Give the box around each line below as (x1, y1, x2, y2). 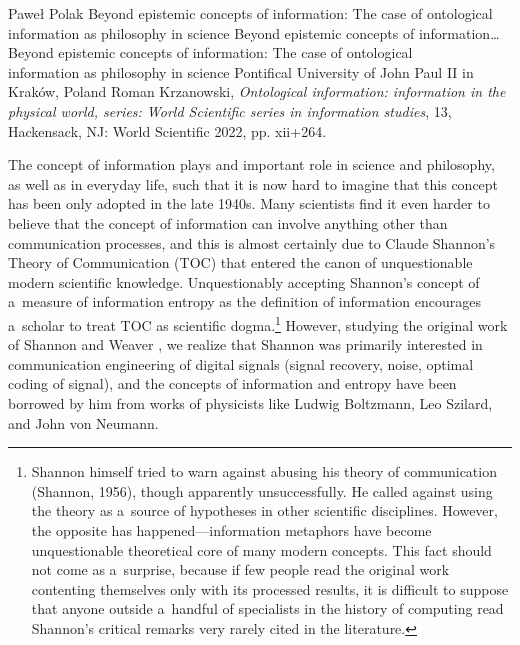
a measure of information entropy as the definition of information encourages (8, 291, 481, 312)
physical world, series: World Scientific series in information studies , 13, (8, 100, 452, 121)
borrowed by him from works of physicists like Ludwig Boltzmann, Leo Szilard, (8, 392, 493, 413)
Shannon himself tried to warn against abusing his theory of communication (31, 461, 497, 482)
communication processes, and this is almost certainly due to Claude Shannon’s (8, 232, 496, 253)
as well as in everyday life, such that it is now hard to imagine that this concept (8, 173, 499, 194)
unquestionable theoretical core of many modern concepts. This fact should (31, 539, 492, 560)
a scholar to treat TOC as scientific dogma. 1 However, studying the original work (8, 311, 508, 335)
